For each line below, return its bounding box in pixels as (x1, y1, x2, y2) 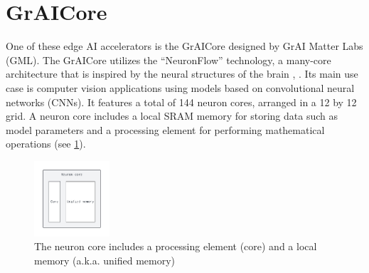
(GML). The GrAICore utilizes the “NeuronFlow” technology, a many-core (6, 52, 331, 67)
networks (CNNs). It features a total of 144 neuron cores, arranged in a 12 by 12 (6, 94, 357, 109)
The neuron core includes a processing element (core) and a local (34, 239, 317, 254)
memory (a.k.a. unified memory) (34, 253, 176, 268)
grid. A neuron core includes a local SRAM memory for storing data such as (6, 108, 338, 123)
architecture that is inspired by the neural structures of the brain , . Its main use (6, 66, 358, 81)
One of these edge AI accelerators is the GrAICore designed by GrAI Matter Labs (6, 38, 363, 53)
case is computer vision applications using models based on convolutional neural (6, 80, 355, 95)
